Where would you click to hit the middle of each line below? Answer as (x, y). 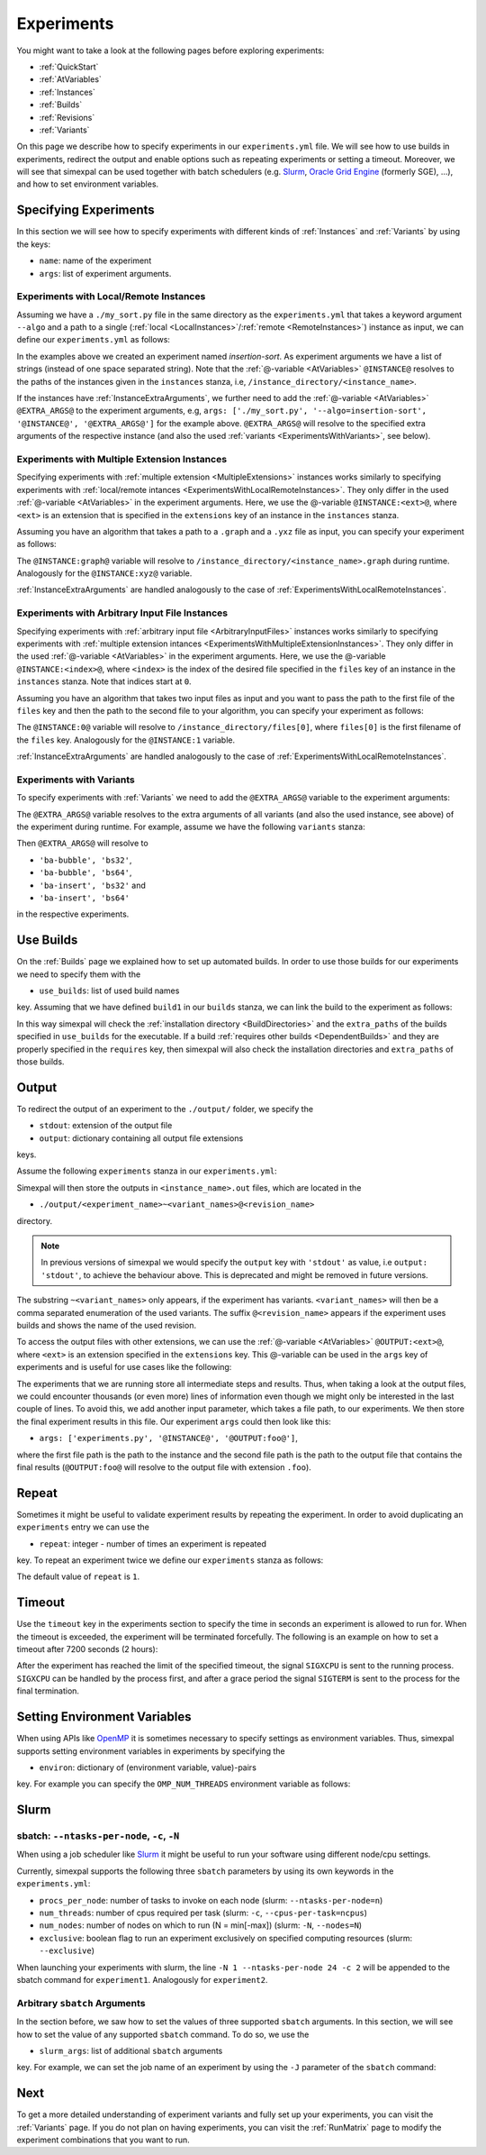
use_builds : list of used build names (109, 991)
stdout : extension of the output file (106, 1126)
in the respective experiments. (73, 914)
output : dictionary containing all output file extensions (141, 1138)
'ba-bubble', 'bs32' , (85, 860)
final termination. (48, 1691)
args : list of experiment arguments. (105, 273)
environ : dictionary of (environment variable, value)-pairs (148, 1767)
